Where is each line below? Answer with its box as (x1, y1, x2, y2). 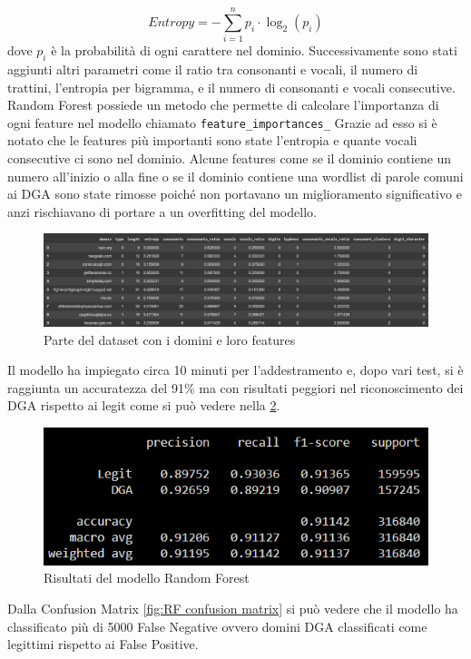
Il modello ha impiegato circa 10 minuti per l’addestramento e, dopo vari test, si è (7, 360, 464, 379)
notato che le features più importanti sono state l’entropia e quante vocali (7, 131, 417, 150)
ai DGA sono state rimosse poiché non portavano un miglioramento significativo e (7, 184, 462, 203)
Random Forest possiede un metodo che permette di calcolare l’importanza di (7, 95, 439, 114)
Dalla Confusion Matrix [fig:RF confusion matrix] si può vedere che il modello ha (7, 598, 458, 617)
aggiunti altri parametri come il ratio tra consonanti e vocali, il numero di (7, 59, 418, 78)
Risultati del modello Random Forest (44, 568, 250, 587)
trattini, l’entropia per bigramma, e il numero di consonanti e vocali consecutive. (7, 77, 456, 96)
